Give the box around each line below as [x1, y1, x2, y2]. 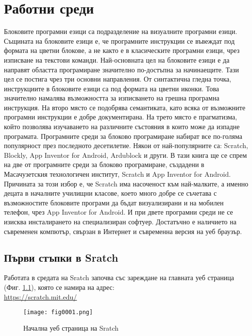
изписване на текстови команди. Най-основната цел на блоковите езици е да [4, 54, 230, 65]
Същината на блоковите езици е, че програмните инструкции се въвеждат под [4, 35, 235, 46]
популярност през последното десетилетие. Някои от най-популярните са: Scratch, [4, 140, 248, 151]
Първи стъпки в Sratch [4, 250, 118, 265]
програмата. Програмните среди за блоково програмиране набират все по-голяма [4, 131, 242, 141]
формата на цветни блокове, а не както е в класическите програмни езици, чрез [4, 45, 240, 55]
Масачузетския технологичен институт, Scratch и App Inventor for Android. [4, 169, 231, 179]
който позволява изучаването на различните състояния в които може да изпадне [4, 121, 240, 132]
